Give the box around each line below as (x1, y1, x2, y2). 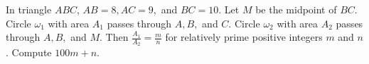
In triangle (6, 2, 52, 16)
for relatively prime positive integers (165, 30, 323, 44)
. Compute (6, 45, 52, 60)
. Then (100, 30, 129, 44)
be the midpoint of (255, 2, 337, 16)
